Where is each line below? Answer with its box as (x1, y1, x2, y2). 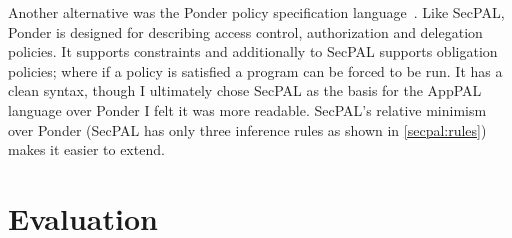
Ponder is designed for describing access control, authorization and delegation (8, 21, 483, 42)
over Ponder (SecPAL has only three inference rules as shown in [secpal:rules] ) (8, 119, 487, 140)
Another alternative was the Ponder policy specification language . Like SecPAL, (8, 2, 505, 22)
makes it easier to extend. (8, 139, 165, 160)
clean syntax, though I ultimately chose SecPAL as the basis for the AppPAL (8, 80, 482, 101)
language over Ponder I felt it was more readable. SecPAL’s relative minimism (8, 99, 487, 120)
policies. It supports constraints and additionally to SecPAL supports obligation (8, 41, 498, 62)
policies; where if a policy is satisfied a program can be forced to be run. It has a (8, 60, 503, 81)
